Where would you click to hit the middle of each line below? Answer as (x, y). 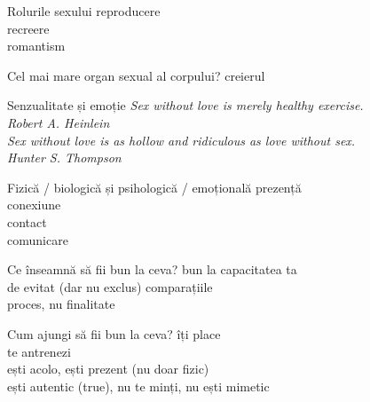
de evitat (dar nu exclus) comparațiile (110, 286)
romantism (36, 46)
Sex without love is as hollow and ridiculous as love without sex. (181, 140)
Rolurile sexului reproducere (84, 11)
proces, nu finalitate (61, 304)
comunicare (38, 239)
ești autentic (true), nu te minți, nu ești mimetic (138, 386)
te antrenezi (39, 351)
